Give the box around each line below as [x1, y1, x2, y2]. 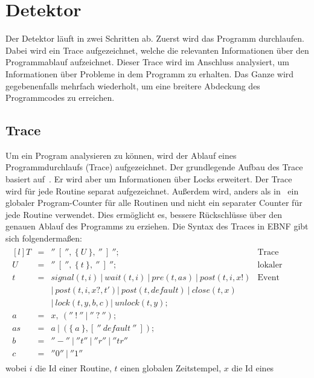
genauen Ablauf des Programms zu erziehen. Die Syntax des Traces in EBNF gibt [5, 220, 309, 232]
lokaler [257, 260, 283, 269]
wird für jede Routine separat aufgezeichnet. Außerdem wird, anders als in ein [5, 184, 299, 197]
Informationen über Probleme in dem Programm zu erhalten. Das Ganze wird [5, 67, 294, 80]
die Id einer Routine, [35, 361, 112, 374]
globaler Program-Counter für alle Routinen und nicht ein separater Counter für [5, 196, 303, 209]
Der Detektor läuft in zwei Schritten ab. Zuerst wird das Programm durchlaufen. [5, 32, 304, 45]
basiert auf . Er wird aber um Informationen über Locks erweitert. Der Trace [5, 173, 292, 185]
